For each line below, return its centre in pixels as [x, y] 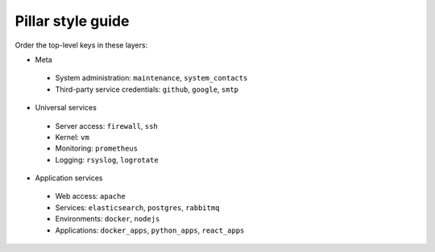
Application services [69, 178]
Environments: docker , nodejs [108, 219]
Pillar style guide [72, 21]
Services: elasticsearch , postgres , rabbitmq [137, 207]
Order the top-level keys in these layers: [81, 45]
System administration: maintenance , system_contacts [151, 78]
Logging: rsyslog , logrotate [107, 159]
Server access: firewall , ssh [107, 126]
